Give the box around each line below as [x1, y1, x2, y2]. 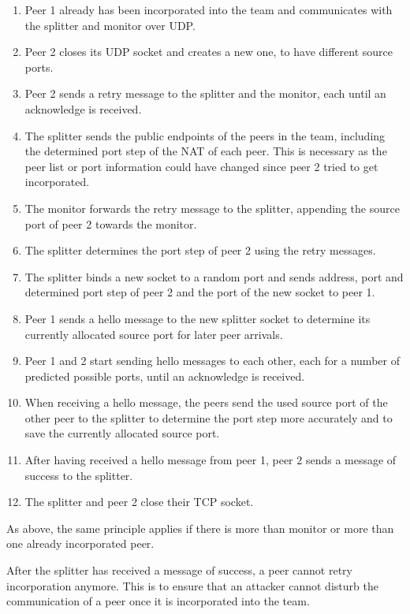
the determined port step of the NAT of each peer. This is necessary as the [24, 143, 387, 159]
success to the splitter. [24, 467, 133, 483]
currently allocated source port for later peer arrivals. [24, 326, 283, 342]
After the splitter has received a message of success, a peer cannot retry [6, 562, 352, 579]
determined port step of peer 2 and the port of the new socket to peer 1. [24, 284, 375, 300]
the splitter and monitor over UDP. [24, 17, 196, 33]
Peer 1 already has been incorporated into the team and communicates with [24, 2, 393, 17]
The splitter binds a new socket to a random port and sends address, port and [24, 268, 404, 285]
